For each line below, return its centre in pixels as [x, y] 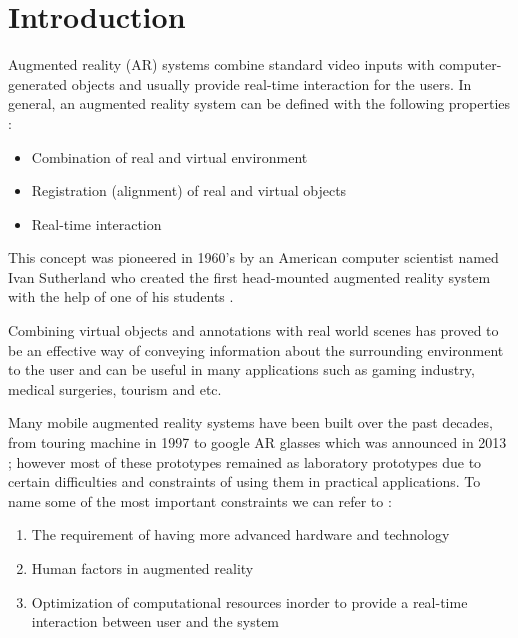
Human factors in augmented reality [142, 568]
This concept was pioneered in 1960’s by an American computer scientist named [253, 257]
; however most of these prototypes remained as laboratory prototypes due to [245, 461]
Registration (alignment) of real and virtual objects [189, 190]
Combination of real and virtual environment [169, 156]
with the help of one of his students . [121, 296]
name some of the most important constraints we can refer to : [200, 500]
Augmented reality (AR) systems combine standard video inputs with [221, 64]
